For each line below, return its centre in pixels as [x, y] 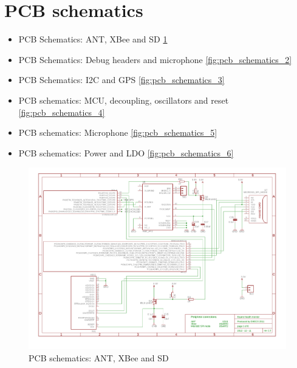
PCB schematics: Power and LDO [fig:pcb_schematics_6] [126, 152]
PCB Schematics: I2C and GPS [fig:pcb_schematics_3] [121, 80]
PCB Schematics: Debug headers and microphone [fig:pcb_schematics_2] [155, 59]
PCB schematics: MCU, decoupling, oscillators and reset [124, 100]
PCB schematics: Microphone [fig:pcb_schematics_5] [118, 132]
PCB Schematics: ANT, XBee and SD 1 [93, 39]
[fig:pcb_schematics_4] [62, 112]
